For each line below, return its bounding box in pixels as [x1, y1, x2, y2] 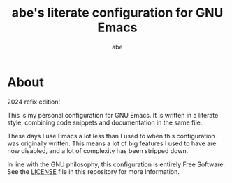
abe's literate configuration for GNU [11, 5, 224, 21]
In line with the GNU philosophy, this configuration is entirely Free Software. [7, 160, 226, 168]
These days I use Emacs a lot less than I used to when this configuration [7, 132, 215, 140]
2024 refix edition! [7, 97, 61, 106]
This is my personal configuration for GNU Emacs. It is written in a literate [7, 111, 219, 119]
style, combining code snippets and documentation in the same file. [7, 118, 203, 127]
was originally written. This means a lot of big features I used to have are [7, 139, 217, 148]
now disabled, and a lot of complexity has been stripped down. [7, 146, 189, 154]
